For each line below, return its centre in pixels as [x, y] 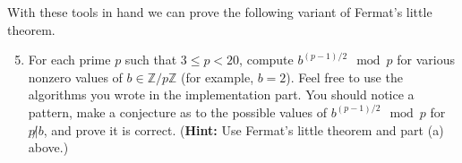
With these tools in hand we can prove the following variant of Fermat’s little [220, 12]
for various [426, 60]
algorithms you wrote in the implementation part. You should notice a [221, 94]
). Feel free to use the [344, 77]
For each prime [69, 60]
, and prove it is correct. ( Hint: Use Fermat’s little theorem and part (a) [244, 129]
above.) [48, 147]
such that [151, 60]
